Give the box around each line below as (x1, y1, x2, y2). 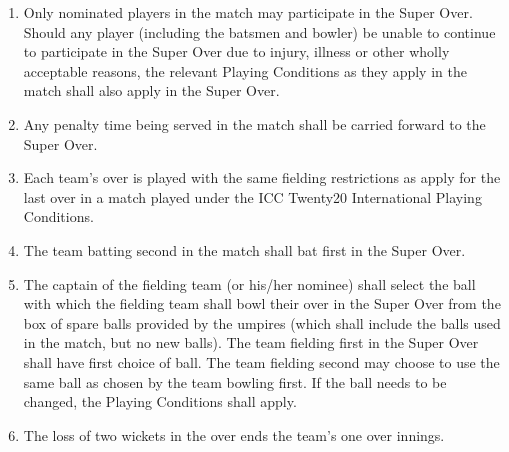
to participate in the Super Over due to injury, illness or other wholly (23, 41, 450, 62)
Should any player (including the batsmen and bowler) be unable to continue (23, 21, 496, 42)
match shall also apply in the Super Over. (23, 80, 280, 101)
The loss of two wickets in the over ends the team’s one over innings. (23, 424, 445, 445)
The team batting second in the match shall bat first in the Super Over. (23, 239, 466, 260)
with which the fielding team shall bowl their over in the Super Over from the (23, 293, 501, 314)
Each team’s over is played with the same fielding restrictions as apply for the (23, 167, 501, 188)
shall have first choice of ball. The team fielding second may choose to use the (23, 351, 500, 372)
